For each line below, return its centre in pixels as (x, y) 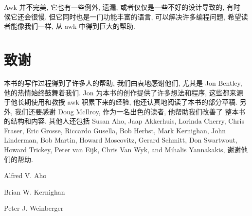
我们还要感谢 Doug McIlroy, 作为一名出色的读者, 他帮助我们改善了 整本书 (130, 111)
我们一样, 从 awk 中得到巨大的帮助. (80, 26)
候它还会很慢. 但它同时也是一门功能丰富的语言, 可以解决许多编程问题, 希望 (123, 16)
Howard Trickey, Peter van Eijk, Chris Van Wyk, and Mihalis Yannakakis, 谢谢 (122, 150)
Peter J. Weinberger (34, 208)
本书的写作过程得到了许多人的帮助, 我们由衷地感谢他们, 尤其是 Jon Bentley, (123, 82)
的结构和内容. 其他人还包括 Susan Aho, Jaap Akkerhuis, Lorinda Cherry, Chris (124, 121)
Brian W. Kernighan (35, 191)
